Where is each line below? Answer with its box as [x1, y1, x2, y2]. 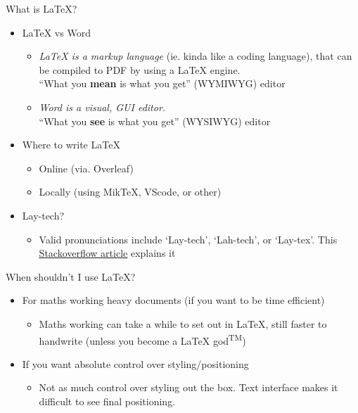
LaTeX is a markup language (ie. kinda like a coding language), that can [39, 49, 352, 63]
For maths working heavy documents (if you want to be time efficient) [22, 293, 325, 307]
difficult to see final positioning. [39, 393, 176, 408]
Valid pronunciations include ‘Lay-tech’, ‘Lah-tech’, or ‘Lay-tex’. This [39, 231, 338, 246]
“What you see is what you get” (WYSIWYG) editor [39, 113, 271, 128]
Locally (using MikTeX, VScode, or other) [39, 184, 222, 199]
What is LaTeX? [6, 1, 77, 15]
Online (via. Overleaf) [39, 160, 134, 175]
